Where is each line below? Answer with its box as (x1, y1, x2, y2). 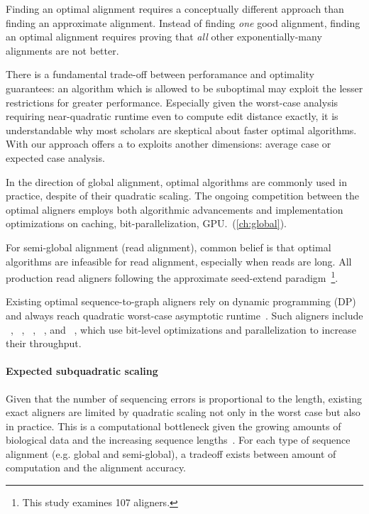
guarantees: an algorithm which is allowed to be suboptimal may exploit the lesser (6, 80, 363, 95)
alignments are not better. (6, 43, 119, 58)
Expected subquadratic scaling (6, 363, 158, 378)
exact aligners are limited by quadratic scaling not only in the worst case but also (6, 405, 360, 420)
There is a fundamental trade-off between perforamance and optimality (6, 67, 315, 82)
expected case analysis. (6, 150, 105, 165)
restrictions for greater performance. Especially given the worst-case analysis (6, 94, 338, 109)
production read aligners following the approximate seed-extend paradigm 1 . (6, 268, 338, 285)
